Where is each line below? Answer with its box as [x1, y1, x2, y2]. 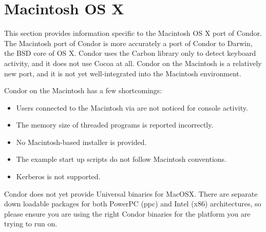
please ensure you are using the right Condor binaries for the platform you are [4, 208, 251, 219]
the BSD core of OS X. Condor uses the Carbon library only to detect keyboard [4, 48, 256, 58]
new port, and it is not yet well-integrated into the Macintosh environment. [4, 68, 241, 78]
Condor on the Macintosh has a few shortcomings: [4, 85, 162, 96]
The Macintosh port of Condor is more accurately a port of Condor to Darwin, [4, 37, 253, 48]
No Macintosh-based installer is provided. [16, 136, 147, 147]
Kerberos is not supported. [16, 171, 101, 182]
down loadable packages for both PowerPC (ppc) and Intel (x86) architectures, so [4, 198, 261, 209]
